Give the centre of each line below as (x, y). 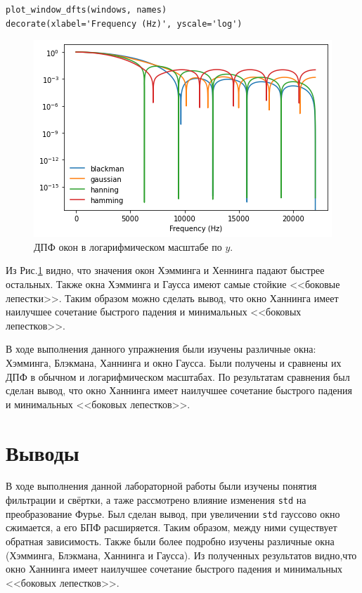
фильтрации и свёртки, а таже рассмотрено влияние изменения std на (156, 500)
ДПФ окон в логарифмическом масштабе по (128, 246)
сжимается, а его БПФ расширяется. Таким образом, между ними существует (172, 527)
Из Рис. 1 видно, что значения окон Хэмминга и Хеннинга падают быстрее (165, 270)
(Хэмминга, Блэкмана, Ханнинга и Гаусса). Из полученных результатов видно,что (181, 555)
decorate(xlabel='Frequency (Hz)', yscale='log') (124, 24)
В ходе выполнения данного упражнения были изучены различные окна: (161, 349)
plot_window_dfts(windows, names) (86, 10)
